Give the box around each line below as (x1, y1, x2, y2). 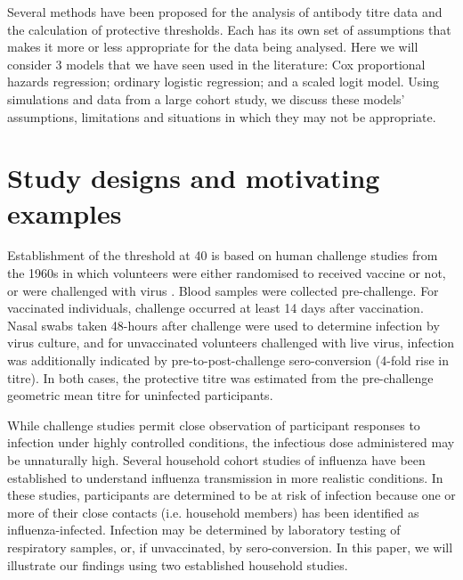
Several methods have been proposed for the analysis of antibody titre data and (7, 3, 443, 20)
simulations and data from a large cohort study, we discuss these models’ (7, 89, 405, 108)
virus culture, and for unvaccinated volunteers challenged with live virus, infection (7, 333, 455, 352)
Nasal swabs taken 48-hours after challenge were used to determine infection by (7, 315, 440, 334)
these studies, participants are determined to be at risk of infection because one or (7, 486, 456, 504)
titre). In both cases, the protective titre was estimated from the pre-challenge (7, 368, 434, 387)
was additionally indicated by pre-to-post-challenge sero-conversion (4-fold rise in (7, 351, 449, 370)
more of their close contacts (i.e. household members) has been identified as (7, 502, 419, 521)
